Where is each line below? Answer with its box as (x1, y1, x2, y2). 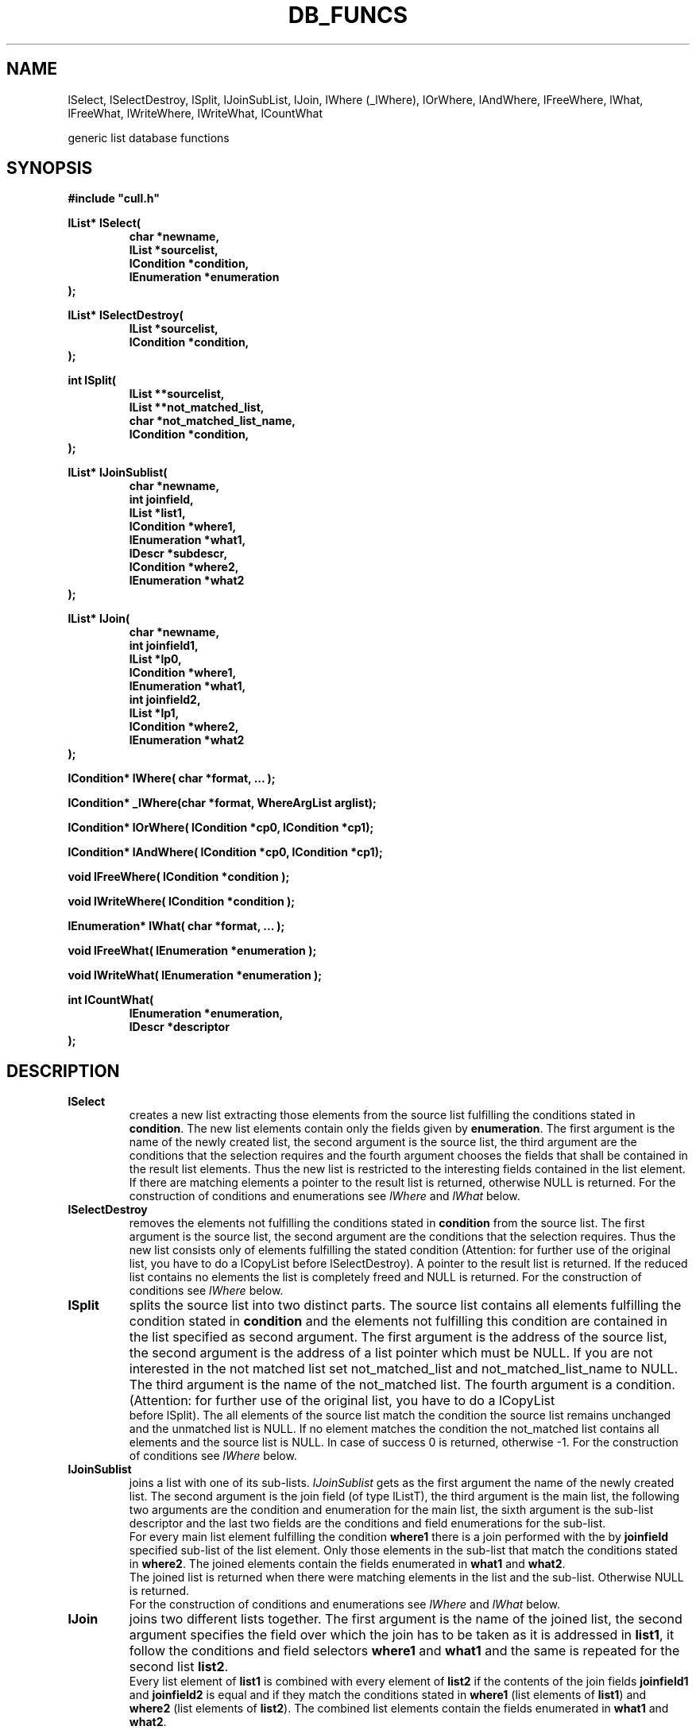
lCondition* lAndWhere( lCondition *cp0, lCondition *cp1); (68, 845, 383, 859)
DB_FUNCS (288, 2, 408, 29)
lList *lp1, (129, 706, 180, 720)
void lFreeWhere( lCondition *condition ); (68, 870, 290, 884)
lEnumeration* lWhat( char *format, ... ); (68, 919, 285, 933)
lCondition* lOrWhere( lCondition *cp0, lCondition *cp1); (68, 821, 374, 835)
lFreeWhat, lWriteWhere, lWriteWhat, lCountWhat (68, 106, 323, 120)
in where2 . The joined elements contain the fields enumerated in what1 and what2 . (129, 1557, 566, 1571)
